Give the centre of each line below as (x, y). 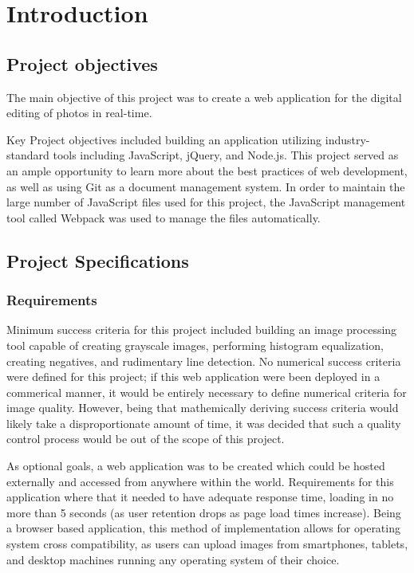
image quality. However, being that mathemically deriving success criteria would (203, 408)
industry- (347, 139)
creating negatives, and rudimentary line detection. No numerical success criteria (204, 361)
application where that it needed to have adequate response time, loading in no (200, 497)
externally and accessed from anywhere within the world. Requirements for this (200, 481)
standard (28, 155)
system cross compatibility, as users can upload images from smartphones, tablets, (207, 544)
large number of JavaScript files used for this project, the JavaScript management (206, 202)
